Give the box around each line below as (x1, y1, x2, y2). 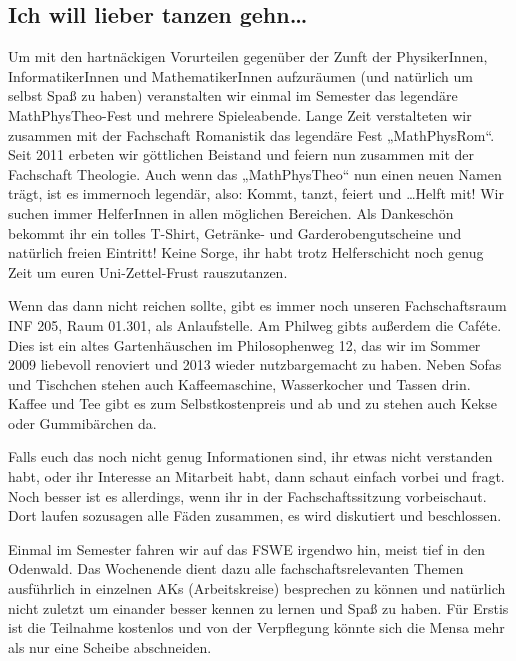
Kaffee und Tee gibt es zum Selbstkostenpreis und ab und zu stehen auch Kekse (8, 393, 497, 414)
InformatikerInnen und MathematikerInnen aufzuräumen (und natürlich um (8, 65, 474, 86)
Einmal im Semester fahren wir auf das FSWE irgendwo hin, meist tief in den (8, 538, 486, 559)
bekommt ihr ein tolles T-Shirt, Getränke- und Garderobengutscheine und (8, 222, 462, 243)
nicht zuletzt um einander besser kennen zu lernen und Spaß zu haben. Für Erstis (8, 597, 509, 618)
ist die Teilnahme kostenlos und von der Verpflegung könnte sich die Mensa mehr (8, 617, 505, 638)
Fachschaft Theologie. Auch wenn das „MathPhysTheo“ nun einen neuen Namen (8, 163, 502, 184)
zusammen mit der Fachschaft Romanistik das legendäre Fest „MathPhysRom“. (8, 124, 495, 145)
